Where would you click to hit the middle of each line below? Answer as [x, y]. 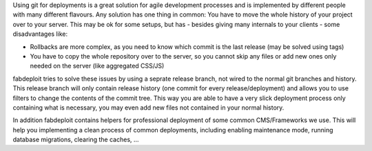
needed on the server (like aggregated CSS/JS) [97, 66]
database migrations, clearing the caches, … [76, 140]
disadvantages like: [40, 34]
